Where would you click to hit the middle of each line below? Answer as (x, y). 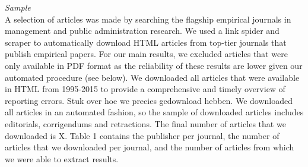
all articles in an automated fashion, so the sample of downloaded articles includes (154, 112)
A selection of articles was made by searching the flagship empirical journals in (148, 19)
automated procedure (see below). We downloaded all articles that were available (152, 77)
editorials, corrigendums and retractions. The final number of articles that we (145, 123)
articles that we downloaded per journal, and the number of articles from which (150, 147)
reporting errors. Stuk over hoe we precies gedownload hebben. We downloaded (149, 100)
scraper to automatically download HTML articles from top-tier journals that (146, 42)
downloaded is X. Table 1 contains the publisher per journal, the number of (142, 135)
